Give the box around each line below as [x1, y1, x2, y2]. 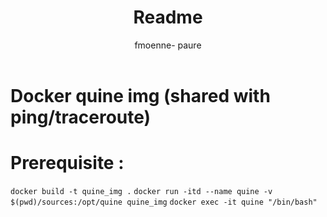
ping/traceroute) [10, 106, 152, 128]
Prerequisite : [10, 152, 125, 175]
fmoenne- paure [134, 39, 202, 51]
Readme [133, 6, 203, 29]
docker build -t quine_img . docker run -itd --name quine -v [10, 186, 273, 196]
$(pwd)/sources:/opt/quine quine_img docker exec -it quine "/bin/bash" [10, 197, 318, 207]
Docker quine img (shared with [10, 84, 271, 107]
